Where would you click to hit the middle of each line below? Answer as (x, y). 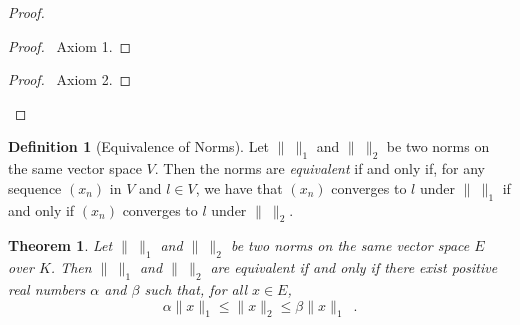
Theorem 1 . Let (60, 245)
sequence (35, 187)
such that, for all (195, 288)
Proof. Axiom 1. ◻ (70, 45)
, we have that (239, 187)
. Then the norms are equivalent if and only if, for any (320, 168)
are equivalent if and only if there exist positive (354, 267)
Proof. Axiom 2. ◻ (70, 79)
